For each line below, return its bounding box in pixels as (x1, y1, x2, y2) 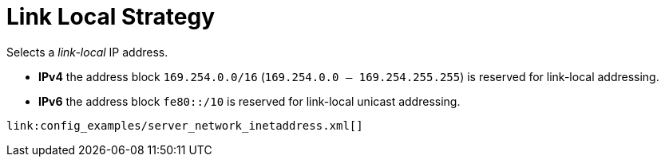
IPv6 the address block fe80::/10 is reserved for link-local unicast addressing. (38, 94, 461, 108)
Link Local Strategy (6, 3, 216, 30)
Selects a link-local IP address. (6, 45, 168, 59)
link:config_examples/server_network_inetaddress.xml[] (6, 118, 363, 132)
